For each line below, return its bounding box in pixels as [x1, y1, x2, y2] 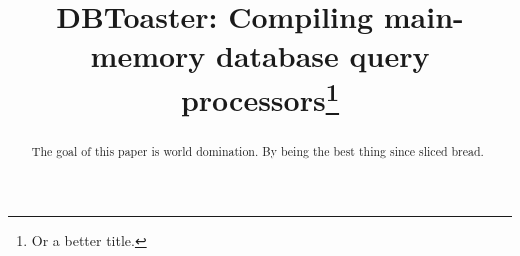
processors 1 [180, 74, 340, 119]
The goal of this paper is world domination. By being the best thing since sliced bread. [31, 142, 484, 159]
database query [216, 35, 430, 76]
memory [90, 35, 206, 76]
